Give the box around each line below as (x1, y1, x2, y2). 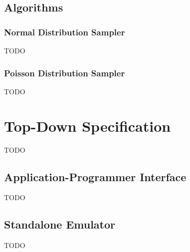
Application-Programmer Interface (4, 169, 187, 184)
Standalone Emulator (4, 217, 116, 232)
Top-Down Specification (4, 115, 171, 136)
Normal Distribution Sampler (4, 25, 125, 38)
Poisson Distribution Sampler (4, 66, 125, 79)
